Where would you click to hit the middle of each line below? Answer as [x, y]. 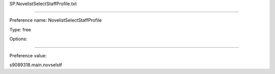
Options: [18, 39]
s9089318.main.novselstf [36, 65]
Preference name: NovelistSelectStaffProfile [56, 20]
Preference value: [28, 55]
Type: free [20, 29]
